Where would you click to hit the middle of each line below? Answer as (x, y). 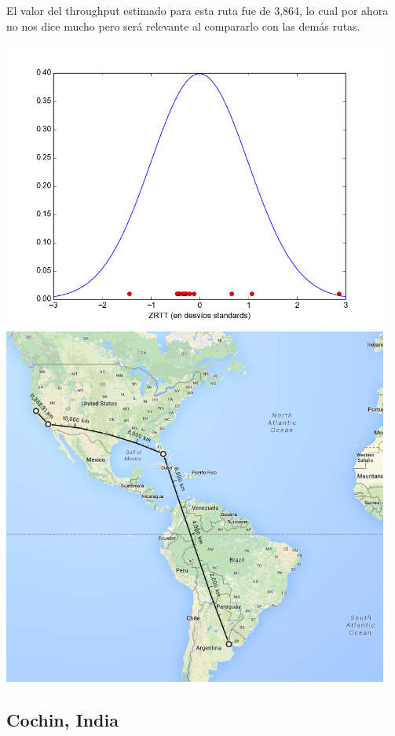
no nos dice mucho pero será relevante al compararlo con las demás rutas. (183, 26)
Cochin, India (62, 720)
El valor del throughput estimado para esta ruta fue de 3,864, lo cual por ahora (197, 10)
